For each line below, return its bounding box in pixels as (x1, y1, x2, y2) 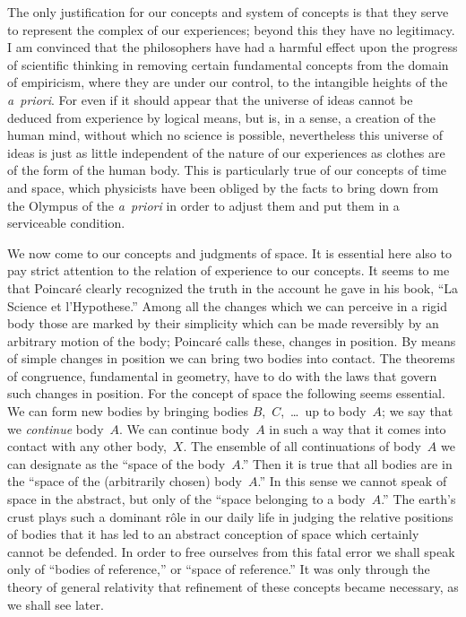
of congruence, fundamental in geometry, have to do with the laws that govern (7, 366, 437, 385)
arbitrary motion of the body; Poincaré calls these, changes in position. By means (7, 331, 456, 350)
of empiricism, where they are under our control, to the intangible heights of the (7, 73, 448, 91)
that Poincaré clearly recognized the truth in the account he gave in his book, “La (7, 278, 459, 297)
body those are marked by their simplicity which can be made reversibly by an (7, 314, 439, 333)
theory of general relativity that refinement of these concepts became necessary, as (7, 578, 459, 595)
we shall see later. (7, 595, 104, 613)
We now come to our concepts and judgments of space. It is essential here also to (7, 243, 452, 262)
